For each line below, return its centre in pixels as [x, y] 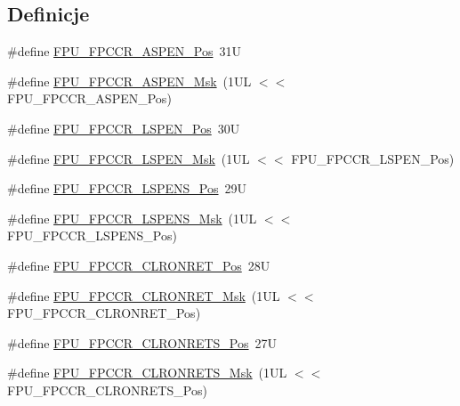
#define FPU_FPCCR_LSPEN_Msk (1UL [129, 158]
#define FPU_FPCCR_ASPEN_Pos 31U [124, 51]
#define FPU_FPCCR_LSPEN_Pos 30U [124, 128]
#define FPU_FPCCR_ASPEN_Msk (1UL [129, 81]
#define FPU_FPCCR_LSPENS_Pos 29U [127, 188]
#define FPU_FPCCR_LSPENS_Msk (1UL [132, 218]
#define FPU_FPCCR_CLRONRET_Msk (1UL [144, 295]
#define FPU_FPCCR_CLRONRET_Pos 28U [139, 265]
